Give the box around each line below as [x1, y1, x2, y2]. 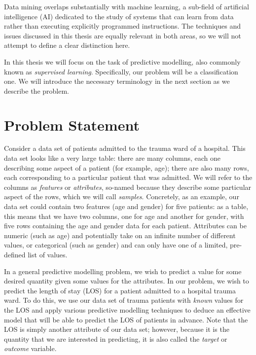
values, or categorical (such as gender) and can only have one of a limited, [4, 240, 228, 250]
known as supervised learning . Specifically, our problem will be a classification [4, 66, 238, 76]
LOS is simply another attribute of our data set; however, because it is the [4, 324, 229, 334]
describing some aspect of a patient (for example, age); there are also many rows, [4, 162, 249, 173]
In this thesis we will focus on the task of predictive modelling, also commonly [4, 56, 241, 67]
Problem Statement [4, 114, 140, 135]
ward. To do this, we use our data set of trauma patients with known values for [4, 295, 244, 305]
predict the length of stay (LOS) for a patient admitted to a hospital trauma [4, 285, 236, 295]
